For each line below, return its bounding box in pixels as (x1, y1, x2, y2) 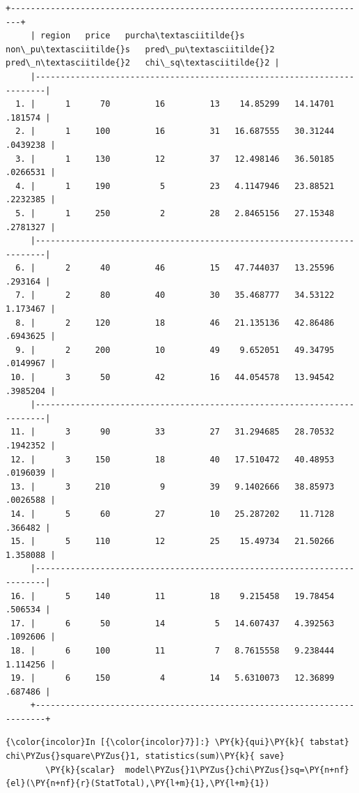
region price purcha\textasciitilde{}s (40, 31, 245, 41)
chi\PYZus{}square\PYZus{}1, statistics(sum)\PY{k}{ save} (6, 751, 285, 762)
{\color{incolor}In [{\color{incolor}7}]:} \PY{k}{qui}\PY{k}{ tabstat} (6, 737, 349, 748)
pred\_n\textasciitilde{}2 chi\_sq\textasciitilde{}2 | (6, 58, 280, 68)
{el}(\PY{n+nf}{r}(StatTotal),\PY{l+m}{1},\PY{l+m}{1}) (6, 778, 270, 789)
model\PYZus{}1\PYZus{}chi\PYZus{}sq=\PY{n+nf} (125, 764, 349, 775)
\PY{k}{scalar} (45, 764, 115, 775)
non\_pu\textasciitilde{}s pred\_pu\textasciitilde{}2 (6, 44, 275, 54)
